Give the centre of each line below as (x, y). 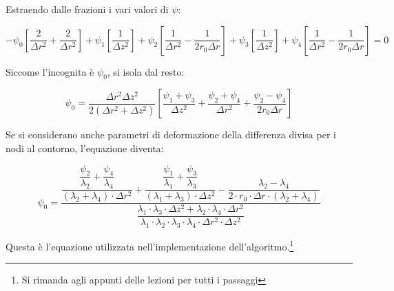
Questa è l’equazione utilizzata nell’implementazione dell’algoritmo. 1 (150, 245)
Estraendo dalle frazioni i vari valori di (87, 9)
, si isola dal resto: (146, 71)
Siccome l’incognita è (50, 71)
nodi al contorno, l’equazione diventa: (85, 148)
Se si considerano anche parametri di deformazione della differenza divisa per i (171, 134)
